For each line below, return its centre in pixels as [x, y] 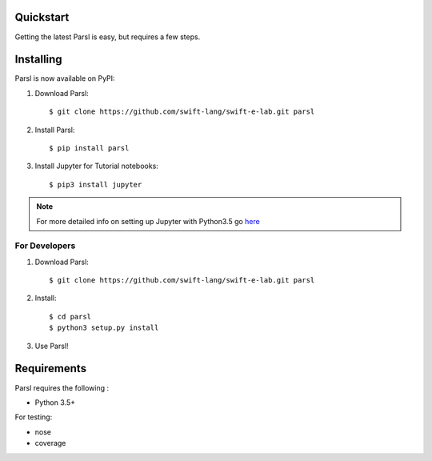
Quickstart [42, 17]
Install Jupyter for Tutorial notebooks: [97, 166]
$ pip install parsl [89, 148]
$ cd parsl [70, 317]
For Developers [45, 246]
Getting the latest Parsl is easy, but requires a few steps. [108, 37]
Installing [39, 60]
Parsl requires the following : [62, 387]
